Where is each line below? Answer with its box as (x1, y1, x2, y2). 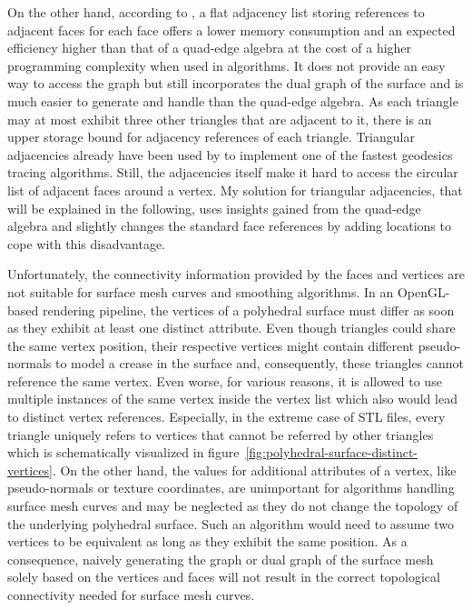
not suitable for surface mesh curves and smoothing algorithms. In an (7, 282, 394, 301)
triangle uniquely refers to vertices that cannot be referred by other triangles (7, 425, 434, 444)
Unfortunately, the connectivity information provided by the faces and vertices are (7, 265, 465, 284)
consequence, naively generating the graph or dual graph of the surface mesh (7, 549, 434, 568)
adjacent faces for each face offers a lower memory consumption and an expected (7, 20, 456, 39)
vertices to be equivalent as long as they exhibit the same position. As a (7, 532, 408, 551)
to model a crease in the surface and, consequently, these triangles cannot (55, 354, 465, 373)
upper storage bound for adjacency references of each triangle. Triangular (7, 127, 415, 146)
